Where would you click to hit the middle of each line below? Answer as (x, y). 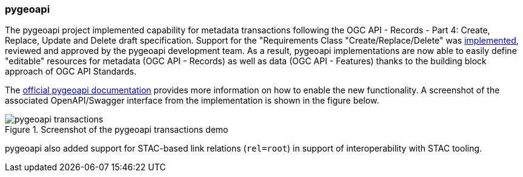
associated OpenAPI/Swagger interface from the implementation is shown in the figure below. (192, 101)
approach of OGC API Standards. (71, 72)
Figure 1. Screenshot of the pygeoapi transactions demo (117, 130)
